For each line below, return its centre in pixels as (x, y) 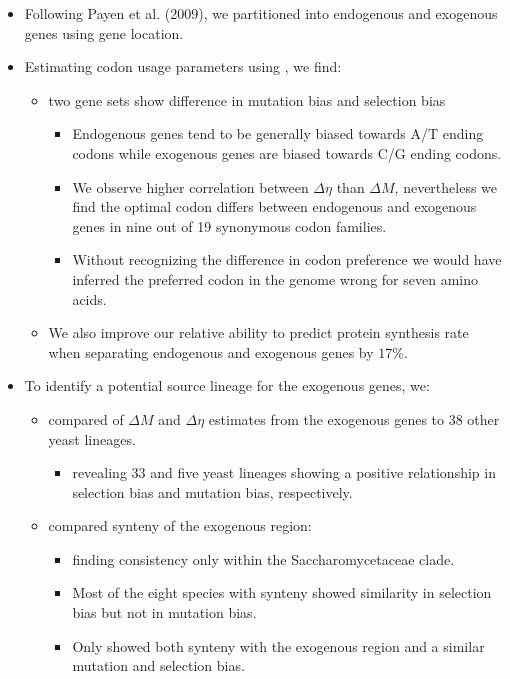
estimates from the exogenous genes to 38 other (354, 418)
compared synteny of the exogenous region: (180, 525)
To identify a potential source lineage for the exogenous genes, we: (227, 385)
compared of (86, 418)
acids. (89, 298)
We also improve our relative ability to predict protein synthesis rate (258, 332)
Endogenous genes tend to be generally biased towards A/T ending (278, 133)
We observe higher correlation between (190, 186)
